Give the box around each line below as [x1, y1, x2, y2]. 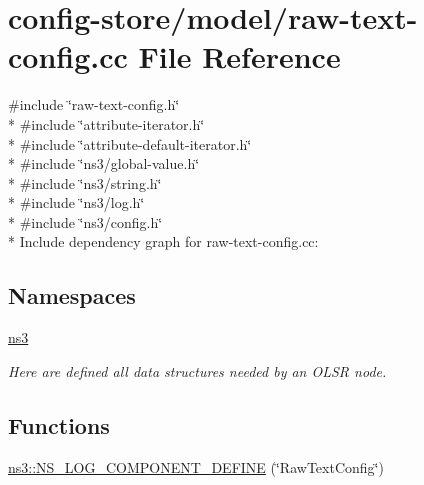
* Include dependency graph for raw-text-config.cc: [8, 231, 319, 252]
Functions [8, 409, 110, 440]
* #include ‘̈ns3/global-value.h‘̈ [8, 153, 200, 174]
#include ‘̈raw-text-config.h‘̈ [8, 94, 180, 115]
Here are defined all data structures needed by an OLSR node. [8, 360, 387, 381]
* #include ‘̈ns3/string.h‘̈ [8, 172, 162, 193]
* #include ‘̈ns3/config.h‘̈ [8, 211, 163, 232]
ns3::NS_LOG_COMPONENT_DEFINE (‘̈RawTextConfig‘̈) [8, 456, 384, 477]
